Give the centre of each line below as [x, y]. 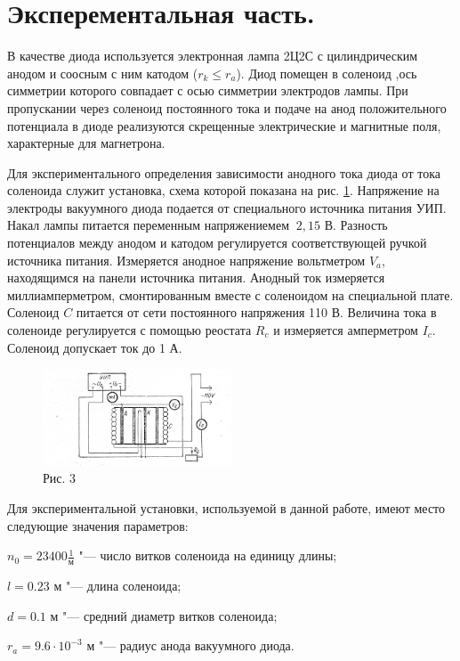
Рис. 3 [60, 478]
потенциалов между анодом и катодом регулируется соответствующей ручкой [217, 243]
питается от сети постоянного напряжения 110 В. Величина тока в [256, 312]
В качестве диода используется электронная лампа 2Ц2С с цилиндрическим [213, 56]
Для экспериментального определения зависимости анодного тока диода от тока [224, 172]
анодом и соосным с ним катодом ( [103, 73]
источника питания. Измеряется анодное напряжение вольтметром [186, 260]
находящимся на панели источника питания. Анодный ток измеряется [196, 277]
